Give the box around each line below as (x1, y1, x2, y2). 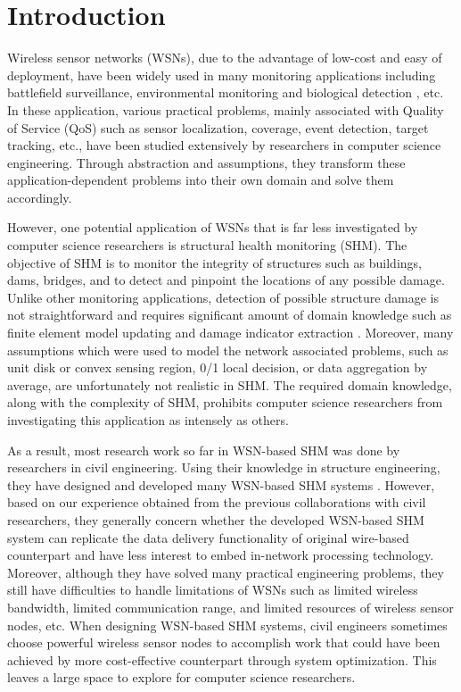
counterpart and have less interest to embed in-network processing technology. (7, 546, 434, 564)
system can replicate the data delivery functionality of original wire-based (7, 528, 409, 546)
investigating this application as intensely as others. (7, 411, 289, 429)
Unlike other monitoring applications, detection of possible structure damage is (7, 288, 439, 306)
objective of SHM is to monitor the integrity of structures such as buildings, (7, 253, 422, 271)
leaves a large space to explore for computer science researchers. (7, 668, 356, 687)
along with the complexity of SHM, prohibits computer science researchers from (7, 393, 443, 412)
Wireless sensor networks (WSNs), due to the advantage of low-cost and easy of (7, 48, 442, 67)
